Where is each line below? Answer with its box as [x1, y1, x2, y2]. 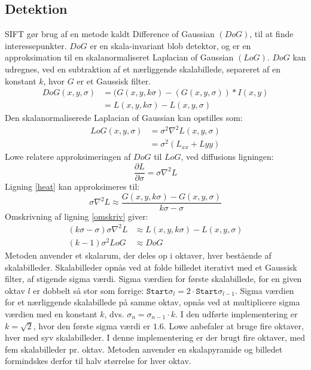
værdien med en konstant [5, 307, 97, 320]
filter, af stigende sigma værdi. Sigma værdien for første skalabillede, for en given [5, 272, 302, 285]
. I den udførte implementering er [175, 307, 298, 320]
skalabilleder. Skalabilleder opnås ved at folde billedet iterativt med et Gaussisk [5, 260, 297, 273]
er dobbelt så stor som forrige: [33, 284, 144, 296]
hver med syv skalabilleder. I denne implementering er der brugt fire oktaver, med [5, 331, 306, 344]
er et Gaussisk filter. [77, 74, 151, 87]
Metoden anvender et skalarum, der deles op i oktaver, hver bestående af [5, 249, 272, 262]
